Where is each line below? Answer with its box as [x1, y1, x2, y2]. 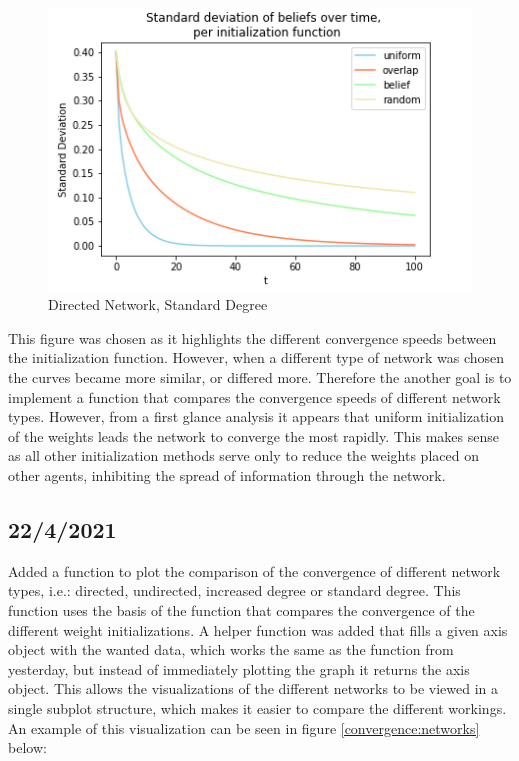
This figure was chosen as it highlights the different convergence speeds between [8, 327, 497, 348]
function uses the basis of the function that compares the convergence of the [8, 599, 475, 620]
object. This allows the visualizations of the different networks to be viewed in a [8, 678, 499, 699]
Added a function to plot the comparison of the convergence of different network [8, 560, 501, 581]
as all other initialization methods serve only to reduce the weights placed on [8, 445, 479, 466]
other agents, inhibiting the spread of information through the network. [8, 465, 446, 485]
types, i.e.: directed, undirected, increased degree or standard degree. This [8, 580, 461, 601]
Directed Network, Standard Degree [48, 294, 268, 315]
